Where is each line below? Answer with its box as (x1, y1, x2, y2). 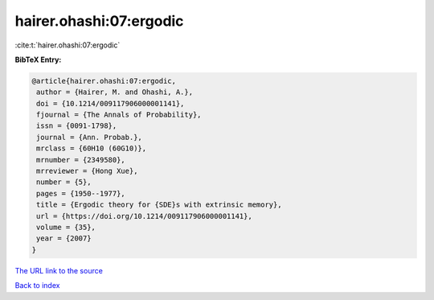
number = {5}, (36, 178, 92, 187)
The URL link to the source (14, 265, 104, 275)
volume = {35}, (36, 223, 96, 232)
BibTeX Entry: (14, 55, 62, 64)
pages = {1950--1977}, (36, 189, 126, 198)
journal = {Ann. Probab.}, (36, 133, 142, 142)
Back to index (14, 281, 60, 290)
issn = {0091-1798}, (36, 121, 117, 130)
